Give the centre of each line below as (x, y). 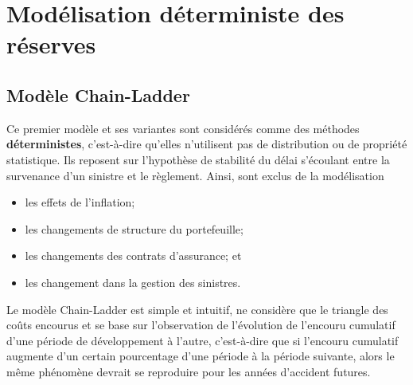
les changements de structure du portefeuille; (134, 228)
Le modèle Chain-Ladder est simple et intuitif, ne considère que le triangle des (197, 309)
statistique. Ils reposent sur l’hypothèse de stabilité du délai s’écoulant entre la (198, 159)
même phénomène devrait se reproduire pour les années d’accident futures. (189, 371)
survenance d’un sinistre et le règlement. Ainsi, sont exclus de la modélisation (195, 175)
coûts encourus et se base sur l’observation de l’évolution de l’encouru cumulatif (201, 325)
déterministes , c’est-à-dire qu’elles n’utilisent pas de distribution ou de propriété (207, 144)
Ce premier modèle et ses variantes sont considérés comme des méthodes (183, 128)
